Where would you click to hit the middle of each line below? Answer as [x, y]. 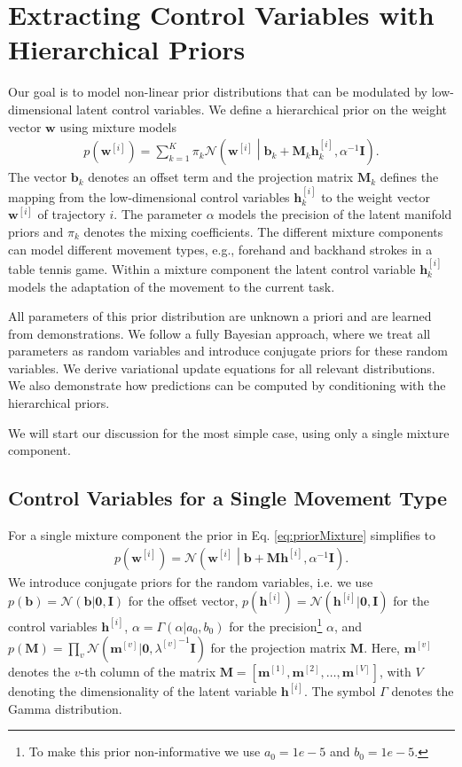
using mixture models [118, 126]
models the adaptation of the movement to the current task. [172, 286]
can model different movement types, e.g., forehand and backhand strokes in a [220, 249]
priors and [36, 231]
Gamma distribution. [65, 708]
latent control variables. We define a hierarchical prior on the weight [262, 109]
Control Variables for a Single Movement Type [228, 498]
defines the [409, 177]
